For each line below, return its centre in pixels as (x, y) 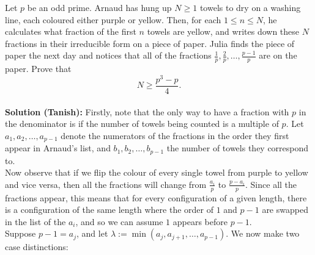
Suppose (20, 233)
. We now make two (263, 233)
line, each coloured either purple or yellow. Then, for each (113, 19)
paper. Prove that (38, 69)
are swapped (285, 210)
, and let (92, 233)
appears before (200, 221)
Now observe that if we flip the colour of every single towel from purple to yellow (157, 172)
